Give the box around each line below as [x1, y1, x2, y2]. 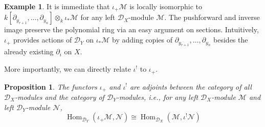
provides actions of [13, 34, 72, 45]
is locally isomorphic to [129, 1, 202, 11]
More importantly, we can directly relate [4, 63, 131, 74]
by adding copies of [112, 34, 172, 45]
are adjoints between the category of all [129, 81, 252, 92]
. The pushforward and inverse [164, 12, 260, 23]
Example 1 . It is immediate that [4, 1, 110, 11]
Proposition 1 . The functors [4, 81, 97, 92]
